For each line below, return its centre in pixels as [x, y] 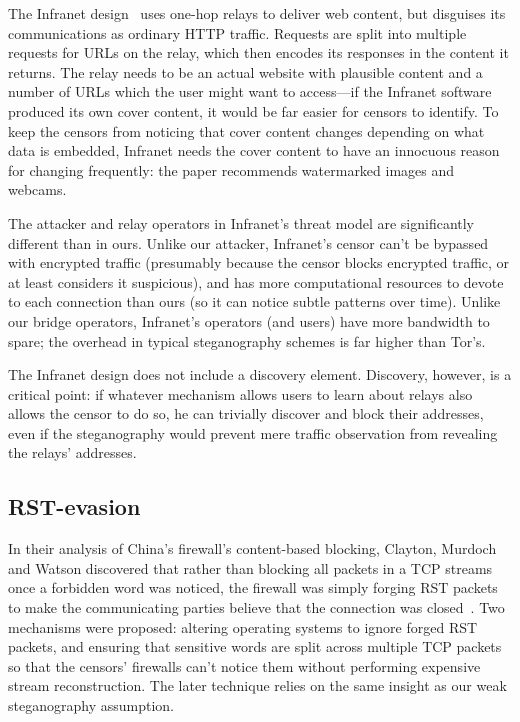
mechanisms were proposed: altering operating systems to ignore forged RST [243, 626]
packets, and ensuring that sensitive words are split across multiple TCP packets [255, 646]
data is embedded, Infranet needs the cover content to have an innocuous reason [254, 150]
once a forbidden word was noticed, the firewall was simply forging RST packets [253, 587]
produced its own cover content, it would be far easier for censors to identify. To [253, 110]
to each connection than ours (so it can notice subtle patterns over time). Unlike [254, 301]
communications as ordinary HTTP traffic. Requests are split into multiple [237, 32]
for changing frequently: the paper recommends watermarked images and [231, 169]
